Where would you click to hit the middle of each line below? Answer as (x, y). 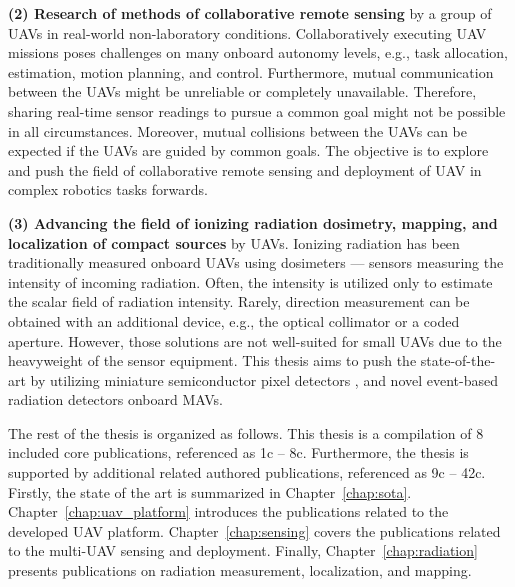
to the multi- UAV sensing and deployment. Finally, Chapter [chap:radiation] (243, 550)
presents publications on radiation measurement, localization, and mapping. (240, 570)
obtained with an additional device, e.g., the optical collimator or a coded (234, 320)
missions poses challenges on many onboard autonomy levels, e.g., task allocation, (258, 52)
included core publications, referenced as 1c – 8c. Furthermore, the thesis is (238, 452)
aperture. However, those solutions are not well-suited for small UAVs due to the (255, 340)
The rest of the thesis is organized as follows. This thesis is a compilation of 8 (246, 432)
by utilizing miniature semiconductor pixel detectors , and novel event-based (264, 379)
